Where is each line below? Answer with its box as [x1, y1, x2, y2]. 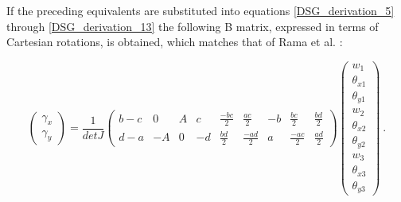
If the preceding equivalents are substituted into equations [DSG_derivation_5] [6, 2, 395, 18]
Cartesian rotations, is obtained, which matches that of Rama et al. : [6, 33, 343, 50]
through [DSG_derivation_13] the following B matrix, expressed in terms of [6, 17, 379, 34]
